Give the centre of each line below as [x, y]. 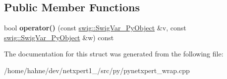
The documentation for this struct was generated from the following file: [114, 54]
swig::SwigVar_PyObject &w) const [59, 37]
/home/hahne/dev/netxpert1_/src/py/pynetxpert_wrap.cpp [97, 70]
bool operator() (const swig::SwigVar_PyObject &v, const [95, 28]
